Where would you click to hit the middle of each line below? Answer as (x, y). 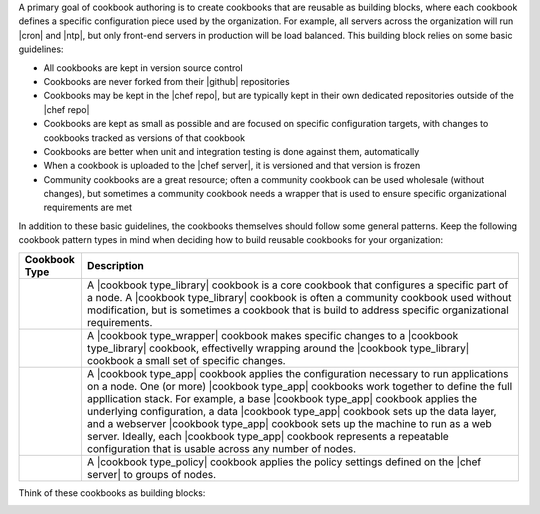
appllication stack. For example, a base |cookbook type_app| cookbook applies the (282, 398)
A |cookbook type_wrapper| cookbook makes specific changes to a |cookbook (272, 335)
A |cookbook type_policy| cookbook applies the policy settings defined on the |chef (284, 462)
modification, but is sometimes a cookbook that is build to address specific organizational (297, 310)
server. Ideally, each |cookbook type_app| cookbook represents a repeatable (267, 436)
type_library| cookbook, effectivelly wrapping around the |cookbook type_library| (278, 348)
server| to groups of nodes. (151, 474)
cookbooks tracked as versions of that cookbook (144, 137)
